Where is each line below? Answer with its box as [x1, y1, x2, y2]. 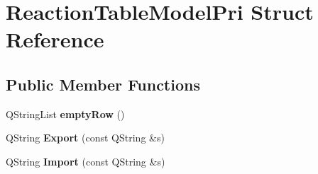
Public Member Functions [6, 73, 200, 95]
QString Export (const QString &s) [6, 130, 165, 145]
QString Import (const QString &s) [6, 153, 165, 168]
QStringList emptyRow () [6, 106, 125, 121]
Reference [6, 25, 104, 54]
